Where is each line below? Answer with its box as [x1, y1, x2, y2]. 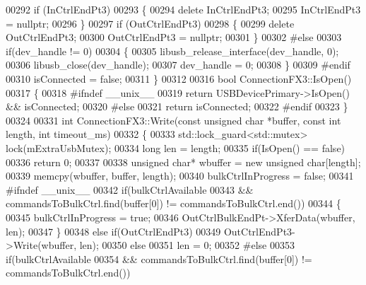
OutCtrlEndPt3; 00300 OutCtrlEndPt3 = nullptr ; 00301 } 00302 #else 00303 [6, 30, 342, 45]
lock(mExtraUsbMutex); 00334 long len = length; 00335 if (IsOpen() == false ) [6, 140, 346, 155]
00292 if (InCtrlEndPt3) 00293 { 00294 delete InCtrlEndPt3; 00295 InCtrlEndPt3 [6, 2, 361, 16]
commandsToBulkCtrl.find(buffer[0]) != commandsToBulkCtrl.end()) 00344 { [6, 196, 341, 211]
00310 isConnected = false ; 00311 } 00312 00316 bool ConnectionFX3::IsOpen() [6, 71, 352, 86]
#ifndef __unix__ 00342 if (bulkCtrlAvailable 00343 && [6, 182, 254, 197]
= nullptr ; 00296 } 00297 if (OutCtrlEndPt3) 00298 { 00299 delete [6, 16, 295, 30]
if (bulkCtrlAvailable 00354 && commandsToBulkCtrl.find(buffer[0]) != [6, 251, 312, 266]
